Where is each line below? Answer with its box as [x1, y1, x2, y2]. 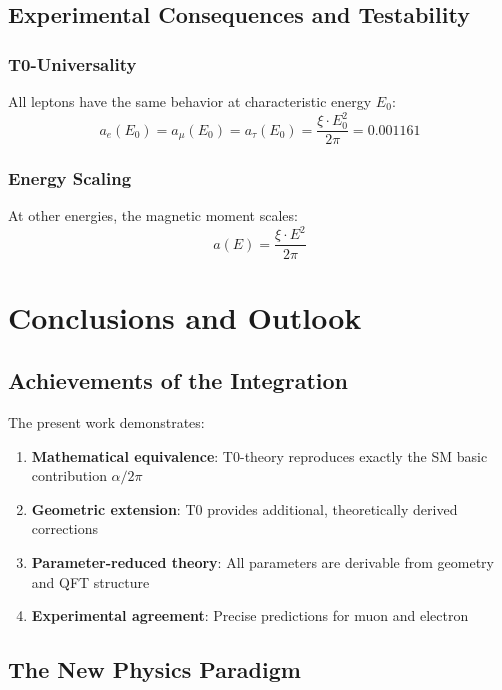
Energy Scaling [8, 166, 132, 191]
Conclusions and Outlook [8, 296, 362, 337]
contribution [31, 465, 107, 486]
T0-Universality [8, 51, 137, 76]
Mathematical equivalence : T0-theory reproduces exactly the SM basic [31, 445, 488, 466]
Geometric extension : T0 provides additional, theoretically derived [31, 498, 458, 519]
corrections [31, 518, 99, 539]
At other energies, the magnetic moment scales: [8, 205, 298, 226]
